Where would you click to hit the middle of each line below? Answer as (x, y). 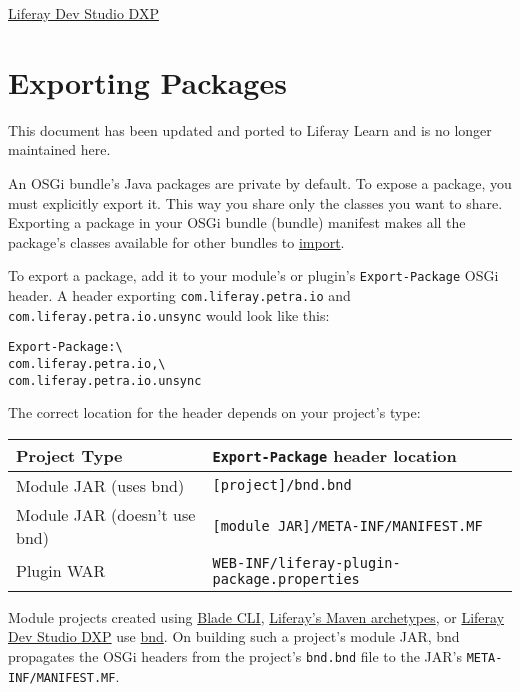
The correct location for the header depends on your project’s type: (214, 412)
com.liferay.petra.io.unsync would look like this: (169, 314)
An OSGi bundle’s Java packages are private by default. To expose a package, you (260, 182)
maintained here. (59, 149)
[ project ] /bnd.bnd (282, 485)
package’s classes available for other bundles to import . (176, 241)
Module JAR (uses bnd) (100, 485)
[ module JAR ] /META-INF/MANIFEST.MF (347, 525)
